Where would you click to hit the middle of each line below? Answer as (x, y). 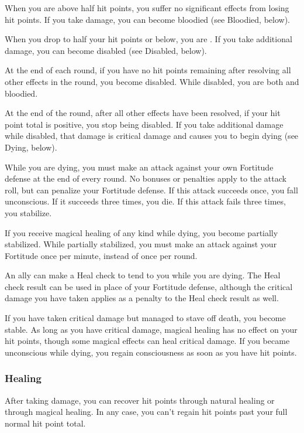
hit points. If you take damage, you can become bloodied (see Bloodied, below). (148, 19)
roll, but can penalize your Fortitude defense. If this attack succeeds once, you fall (151, 190)
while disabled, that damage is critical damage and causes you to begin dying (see (152, 136)
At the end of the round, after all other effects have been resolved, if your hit (143, 113)
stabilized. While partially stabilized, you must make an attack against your (141, 244)
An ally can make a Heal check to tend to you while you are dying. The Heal (143, 275)
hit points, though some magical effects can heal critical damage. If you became (147, 341)
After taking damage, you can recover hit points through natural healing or (140, 400)
